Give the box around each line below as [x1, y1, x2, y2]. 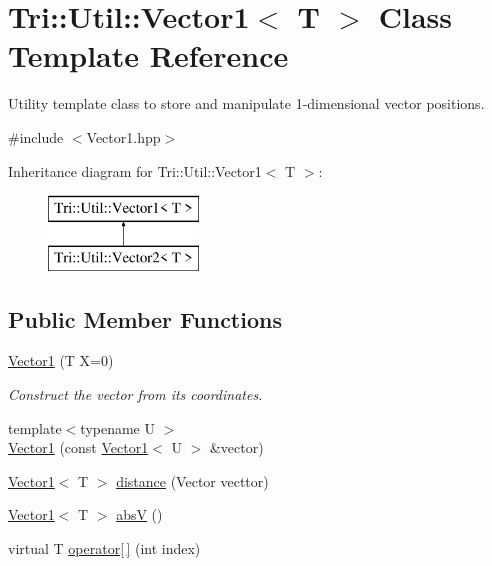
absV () [116, 504, 163, 525]
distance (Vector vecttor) [116, 470, 269, 491]
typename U [80, 417, 155, 438]
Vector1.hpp [86, 126, 161, 147]
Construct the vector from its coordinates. [8, 384, 263, 405]
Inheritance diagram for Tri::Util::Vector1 [8, 160, 262, 181]
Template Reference [8, 35, 289, 76]
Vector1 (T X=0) [8, 350, 114, 371]
